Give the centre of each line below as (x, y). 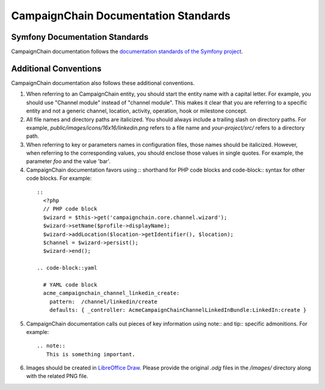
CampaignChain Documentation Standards (121, 16)
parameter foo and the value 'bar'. (68, 161)
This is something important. (91, 354)
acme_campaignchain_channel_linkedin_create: (111, 293)
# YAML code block (70, 285)
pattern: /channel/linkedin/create (103, 302)
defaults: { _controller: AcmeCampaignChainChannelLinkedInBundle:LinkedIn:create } (178, 310)
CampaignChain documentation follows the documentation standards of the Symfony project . (127, 52)
